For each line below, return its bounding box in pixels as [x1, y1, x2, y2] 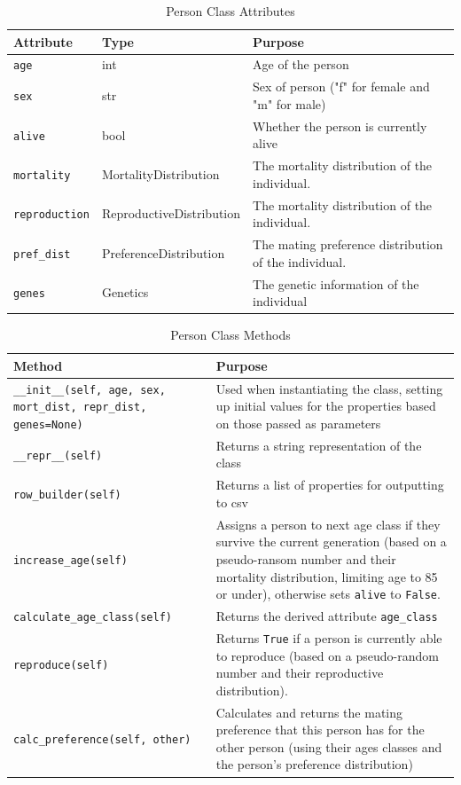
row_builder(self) [13, 489, 121, 502]
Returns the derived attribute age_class [215, 607, 438, 625]
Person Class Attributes [166, 2, 295, 20]
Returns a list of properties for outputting [215, 475, 444, 494]
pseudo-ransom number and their [215, 549, 396, 568]
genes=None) [13, 418, 83, 431]
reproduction [13, 208, 90, 222]
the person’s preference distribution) [215, 755, 413, 773]
